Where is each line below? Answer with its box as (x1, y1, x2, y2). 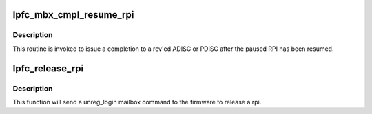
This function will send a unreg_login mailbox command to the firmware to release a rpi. (12, 98, 262, 106)
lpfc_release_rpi (12, 62, 84, 74)
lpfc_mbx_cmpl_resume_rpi (12, 9, 134, 21)
